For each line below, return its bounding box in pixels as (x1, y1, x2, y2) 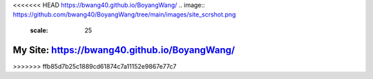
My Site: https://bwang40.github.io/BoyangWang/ (12, 44, 235, 56)
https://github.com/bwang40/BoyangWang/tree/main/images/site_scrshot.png (12, 10, 236, 19)
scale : (30, 26, 48, 34)
